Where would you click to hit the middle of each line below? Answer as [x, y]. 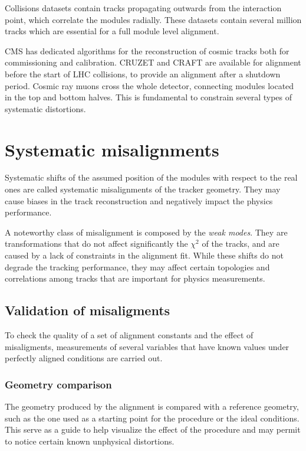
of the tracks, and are [241, 244]
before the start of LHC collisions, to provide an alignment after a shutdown [143, 73]
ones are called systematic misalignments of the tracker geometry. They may [143, 189]
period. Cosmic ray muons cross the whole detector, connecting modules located [149, 85]
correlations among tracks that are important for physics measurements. [135, 278]
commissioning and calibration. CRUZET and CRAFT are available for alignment [153, 62]
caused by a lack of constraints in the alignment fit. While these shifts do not [144, 255]
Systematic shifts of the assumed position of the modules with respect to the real [151, 177]
